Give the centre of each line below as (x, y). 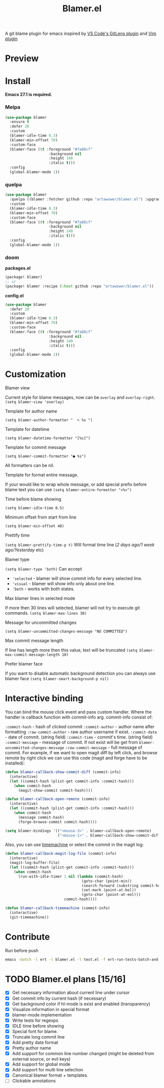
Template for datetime (27, 429)
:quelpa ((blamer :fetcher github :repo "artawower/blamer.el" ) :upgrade (86, 199)
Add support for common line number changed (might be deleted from (83, 1054)
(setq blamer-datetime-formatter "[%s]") (48, 438)
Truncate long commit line (38, 1037)
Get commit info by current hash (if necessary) (59, 998)
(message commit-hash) (41, 817)
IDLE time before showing (38, 1026)
